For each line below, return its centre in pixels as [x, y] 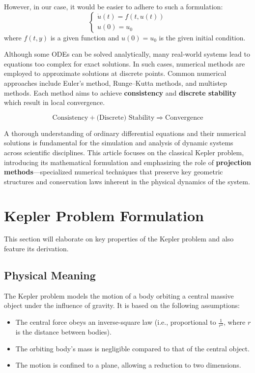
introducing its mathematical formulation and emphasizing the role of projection [127, 162]
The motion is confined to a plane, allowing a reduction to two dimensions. [128, 365]
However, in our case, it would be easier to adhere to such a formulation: [113, 6]
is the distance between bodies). [63, 332]
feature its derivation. [36, 249]
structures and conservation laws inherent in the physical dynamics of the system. [127, 181]
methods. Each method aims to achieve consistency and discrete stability [120, 92]
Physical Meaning [50, 275]
